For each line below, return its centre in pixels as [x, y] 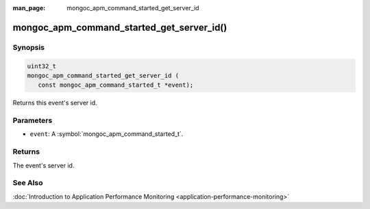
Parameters [33, 121]
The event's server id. [44, 165]
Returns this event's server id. [55, 103]
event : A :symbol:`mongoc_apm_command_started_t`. [107, 134]
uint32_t [42, 66]
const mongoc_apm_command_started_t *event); [116, 85]
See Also [28, 183]
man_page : [29, 8]
